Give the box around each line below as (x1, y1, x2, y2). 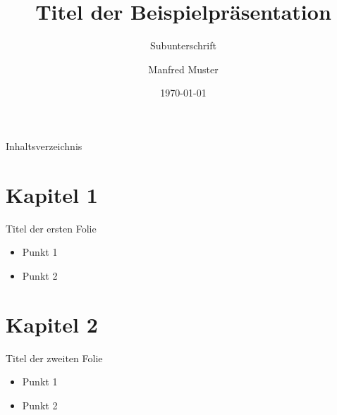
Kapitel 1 (6, 180, 98, 209)
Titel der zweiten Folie (6, 350, 103, 365)
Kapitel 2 (6, 309, 98, 338)
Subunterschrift (150, 38, 216, 53)
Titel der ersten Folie (6, 221, 97, 235)
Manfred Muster (148, 61, 219, 76)
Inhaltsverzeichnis (6, 138, 82, 153)
